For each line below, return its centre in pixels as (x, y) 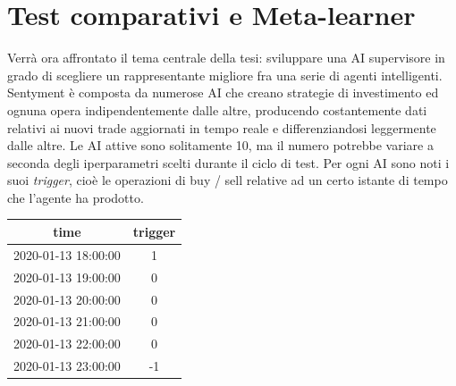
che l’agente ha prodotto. (76, 197)
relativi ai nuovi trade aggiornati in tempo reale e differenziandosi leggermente (222, 127)
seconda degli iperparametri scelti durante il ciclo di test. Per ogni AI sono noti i (228, 162)
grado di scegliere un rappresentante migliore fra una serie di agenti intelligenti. (225, 75)
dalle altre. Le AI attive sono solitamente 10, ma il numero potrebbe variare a (220, 145)
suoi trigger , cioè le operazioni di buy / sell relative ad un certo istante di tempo (228, 180)
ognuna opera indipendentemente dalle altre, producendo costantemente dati (217, 109)
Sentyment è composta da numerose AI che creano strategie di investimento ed (223, 92)
